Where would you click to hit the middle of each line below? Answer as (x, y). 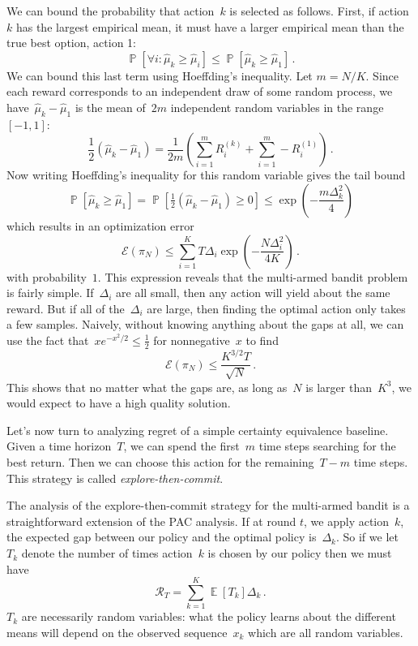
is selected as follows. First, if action (319, 11)
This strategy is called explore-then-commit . (115, 478)
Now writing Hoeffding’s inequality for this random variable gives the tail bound (206, 175)
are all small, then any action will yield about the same (253, 293)
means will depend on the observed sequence (117, 632)
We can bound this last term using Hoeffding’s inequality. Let (160, 75)
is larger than (339, 387)
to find (262, 340)
